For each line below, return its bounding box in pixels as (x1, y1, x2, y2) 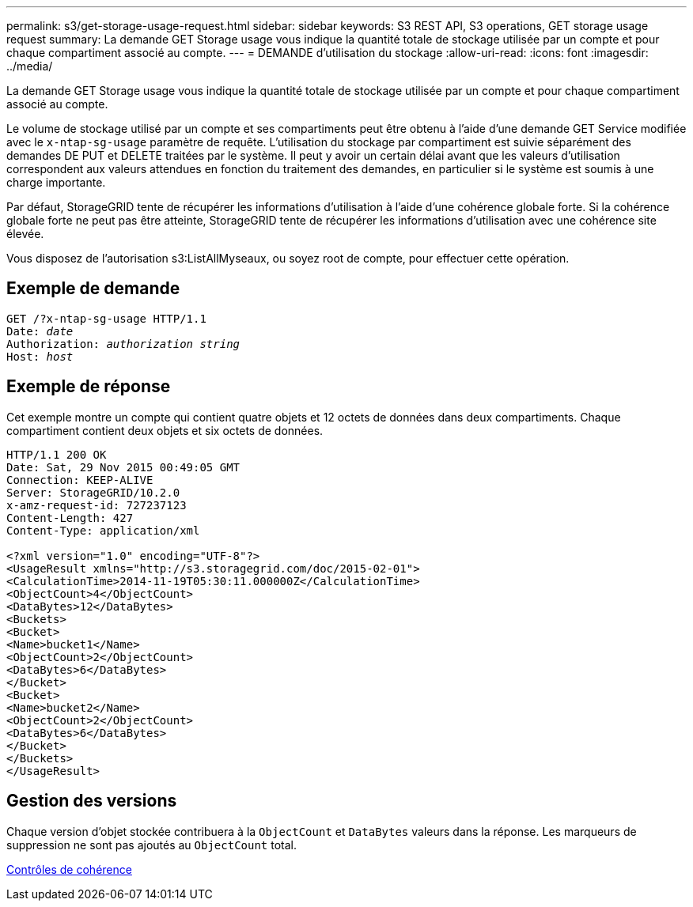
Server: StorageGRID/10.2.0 (6, 486, 180, 499)
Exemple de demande (6, 278, 180, 299)
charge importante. (6, 176, 106, 189)
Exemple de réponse (6, 376, 171, 397)
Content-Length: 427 (6, 511, 134, 524)
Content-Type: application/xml (6, 523, 200, 537)
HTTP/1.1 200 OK (6, 448, 107, 461)
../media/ (6, 59, 53, 73)
